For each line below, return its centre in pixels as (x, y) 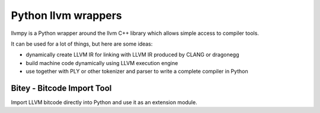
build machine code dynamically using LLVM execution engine (102, 63)
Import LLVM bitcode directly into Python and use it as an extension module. (104, 102)
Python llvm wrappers (67, 15)
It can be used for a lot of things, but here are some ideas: (82, 44)
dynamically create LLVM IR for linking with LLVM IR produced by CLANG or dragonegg (132, 55)
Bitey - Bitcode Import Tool (61, 88)
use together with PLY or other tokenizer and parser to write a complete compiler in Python (137, 72)
